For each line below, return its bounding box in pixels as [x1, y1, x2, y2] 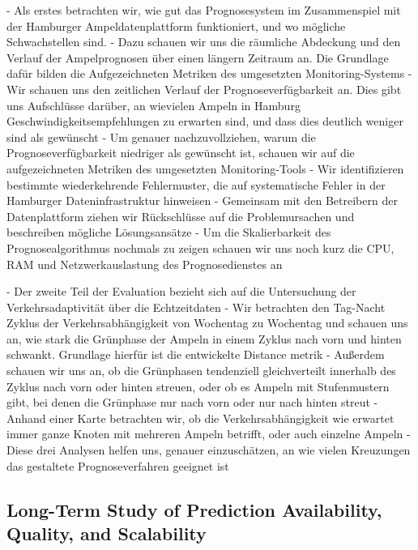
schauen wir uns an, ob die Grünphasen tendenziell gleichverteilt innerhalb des [6, 362, 396, 379]
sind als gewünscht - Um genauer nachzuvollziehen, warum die [6, 128, 316, 145]
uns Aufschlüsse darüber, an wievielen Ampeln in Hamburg [6, 96, 301, 113]
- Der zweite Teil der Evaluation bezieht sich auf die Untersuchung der [6, 283, 356, 300]
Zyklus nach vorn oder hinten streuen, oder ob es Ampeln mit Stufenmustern [6, 377, 390, 394]
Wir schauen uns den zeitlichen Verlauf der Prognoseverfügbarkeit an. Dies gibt [6, 80, 402, 97]
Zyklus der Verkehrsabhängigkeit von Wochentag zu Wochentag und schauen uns [6, 314, 408, 331]
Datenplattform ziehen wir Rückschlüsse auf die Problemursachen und [6, 207, 355, 224]
